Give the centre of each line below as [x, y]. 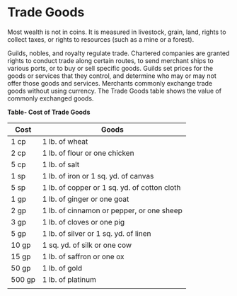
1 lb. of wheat [65, 141]
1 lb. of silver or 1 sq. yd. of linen [97, 233]
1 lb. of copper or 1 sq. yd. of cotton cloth [111, 187]
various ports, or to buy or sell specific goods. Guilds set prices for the [110, 68]
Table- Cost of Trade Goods [49, 112]
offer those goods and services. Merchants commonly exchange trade [110, 83]
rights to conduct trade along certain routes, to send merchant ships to [110, 60]
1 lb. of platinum [69, 279]
